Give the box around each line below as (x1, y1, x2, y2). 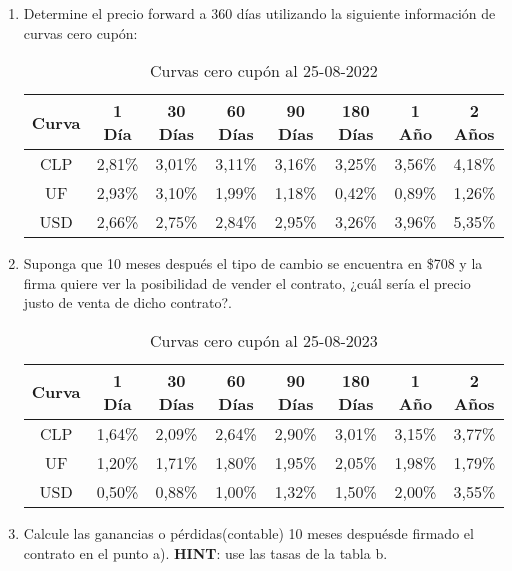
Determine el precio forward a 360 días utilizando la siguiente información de (23, 3, 496, 23)
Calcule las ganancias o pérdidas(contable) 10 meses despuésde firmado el (23, 522, 474, 543)
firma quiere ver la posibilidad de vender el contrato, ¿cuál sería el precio (23, 272, 471, 293)
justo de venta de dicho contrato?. (23, 292, 232, 313)
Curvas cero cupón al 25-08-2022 (150, 59, 378, 83)
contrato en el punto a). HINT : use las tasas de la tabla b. (23, 542, 388, 563)
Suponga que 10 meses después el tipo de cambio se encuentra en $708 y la (23, 253, 483, 274)
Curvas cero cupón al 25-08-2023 (150, 328, 378, 352)
